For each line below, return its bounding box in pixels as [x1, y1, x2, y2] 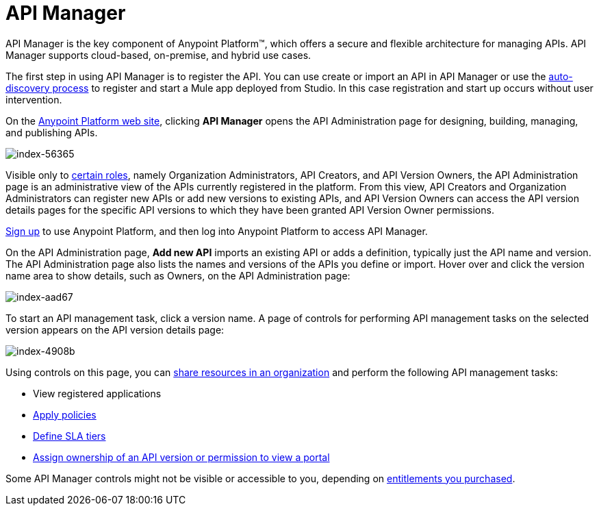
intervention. [5, 93, 62, 105]
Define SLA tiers [33, 429, 106, 442]
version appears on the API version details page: [5, 323, 225, 336]
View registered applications [33, 387, 162, 399]
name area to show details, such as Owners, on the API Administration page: [5, 269, 351, 282]
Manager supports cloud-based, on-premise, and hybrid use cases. [5, 49, 311, 61]
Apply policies [33, 408, 97, 421]
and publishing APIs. [5, 126, 98, 138]
